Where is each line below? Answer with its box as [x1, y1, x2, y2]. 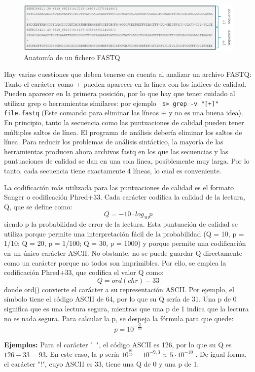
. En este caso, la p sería [45, 349, 119, 359]
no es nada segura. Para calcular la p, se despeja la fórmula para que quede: [4, 313, 234, 323]
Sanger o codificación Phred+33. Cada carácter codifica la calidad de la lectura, [4, 192, 245, 202]
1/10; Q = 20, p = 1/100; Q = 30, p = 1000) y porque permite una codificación [4, 238, 246, 248]
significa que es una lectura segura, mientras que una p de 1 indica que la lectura [4, 303, 249, 313]
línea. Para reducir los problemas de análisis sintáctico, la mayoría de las [4, 136, 223, 147]
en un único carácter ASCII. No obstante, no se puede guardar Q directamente [4, 248, 242, 258]
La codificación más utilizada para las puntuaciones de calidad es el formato [4, 182, 234, 192]
